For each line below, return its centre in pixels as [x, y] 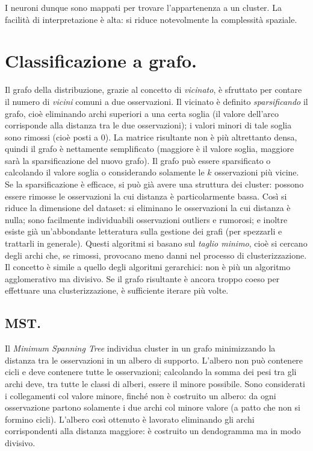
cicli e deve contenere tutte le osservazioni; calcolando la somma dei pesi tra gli [151, 372]
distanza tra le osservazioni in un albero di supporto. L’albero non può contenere [154, 360]
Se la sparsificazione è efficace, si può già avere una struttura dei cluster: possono [154, 184]
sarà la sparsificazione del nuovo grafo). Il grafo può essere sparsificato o [138, 160]
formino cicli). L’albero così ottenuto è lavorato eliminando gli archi [130, 419]
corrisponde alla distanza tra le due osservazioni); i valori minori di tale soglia [148, 125]
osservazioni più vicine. [257, 172]
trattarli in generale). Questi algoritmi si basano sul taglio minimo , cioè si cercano [156, 243]
